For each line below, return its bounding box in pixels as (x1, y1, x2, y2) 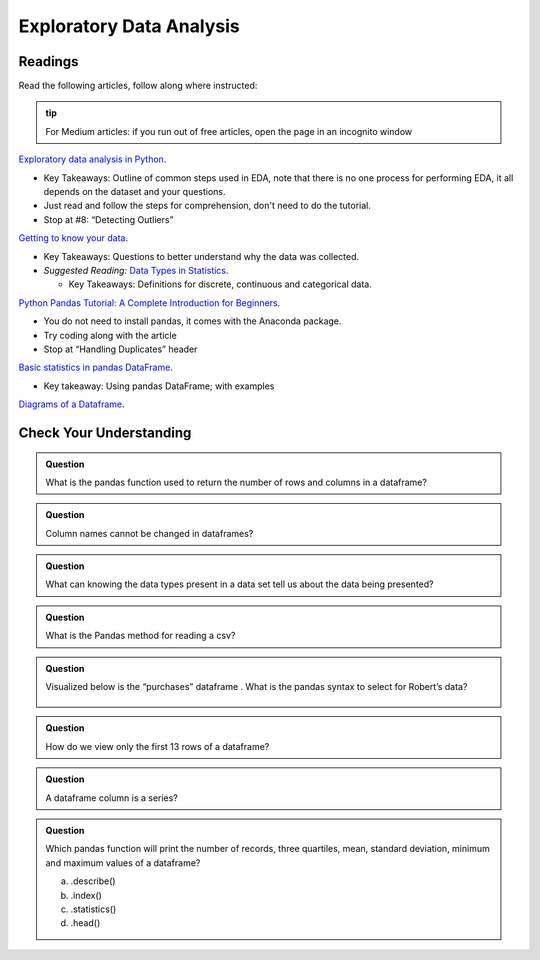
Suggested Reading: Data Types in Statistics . (43, 264, 229, 276)
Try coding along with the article (43, 329, 177, 341)
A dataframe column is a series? (45, 791, 179, 804)
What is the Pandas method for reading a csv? (45, 630, 236, 642)
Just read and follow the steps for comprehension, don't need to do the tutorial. (43, 200, 372, 212)
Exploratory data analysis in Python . (18, 153, 167, 165)
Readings (18, 53, 79, 70)
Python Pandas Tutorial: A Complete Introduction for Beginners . (18, 296, 281, 309)
